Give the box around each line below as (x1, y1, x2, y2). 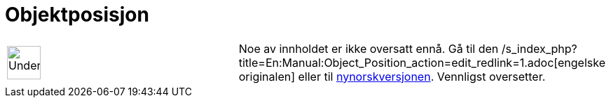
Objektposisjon (5, 3, 149, 26)
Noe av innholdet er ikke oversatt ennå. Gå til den (238, 41, 499, 56)
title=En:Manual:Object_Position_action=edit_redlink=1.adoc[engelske (238, 55, 605, 70)
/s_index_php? (501, 41, 577, 56)
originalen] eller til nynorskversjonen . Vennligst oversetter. (238, 69, 546, 84)
